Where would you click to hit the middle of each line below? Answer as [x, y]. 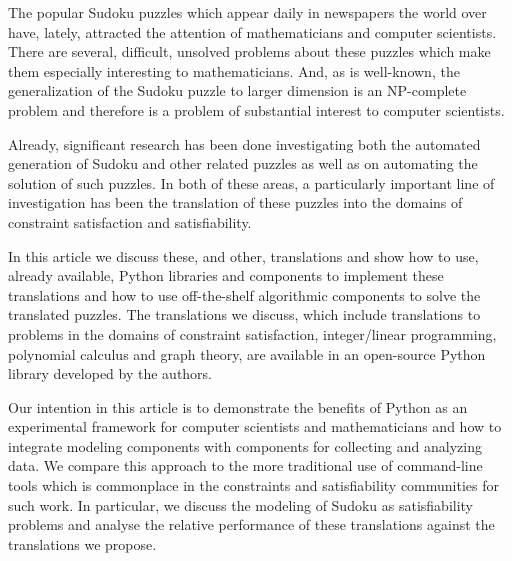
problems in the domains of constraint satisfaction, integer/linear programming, [252, 333]
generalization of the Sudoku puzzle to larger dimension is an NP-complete [237, 90]
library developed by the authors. [110, 373]
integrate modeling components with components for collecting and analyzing [245, 445]
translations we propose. [82, 543]
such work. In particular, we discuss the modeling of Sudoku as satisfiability [241, 504]
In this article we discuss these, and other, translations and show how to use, [243, 255]
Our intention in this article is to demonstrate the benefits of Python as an [238, 406]
